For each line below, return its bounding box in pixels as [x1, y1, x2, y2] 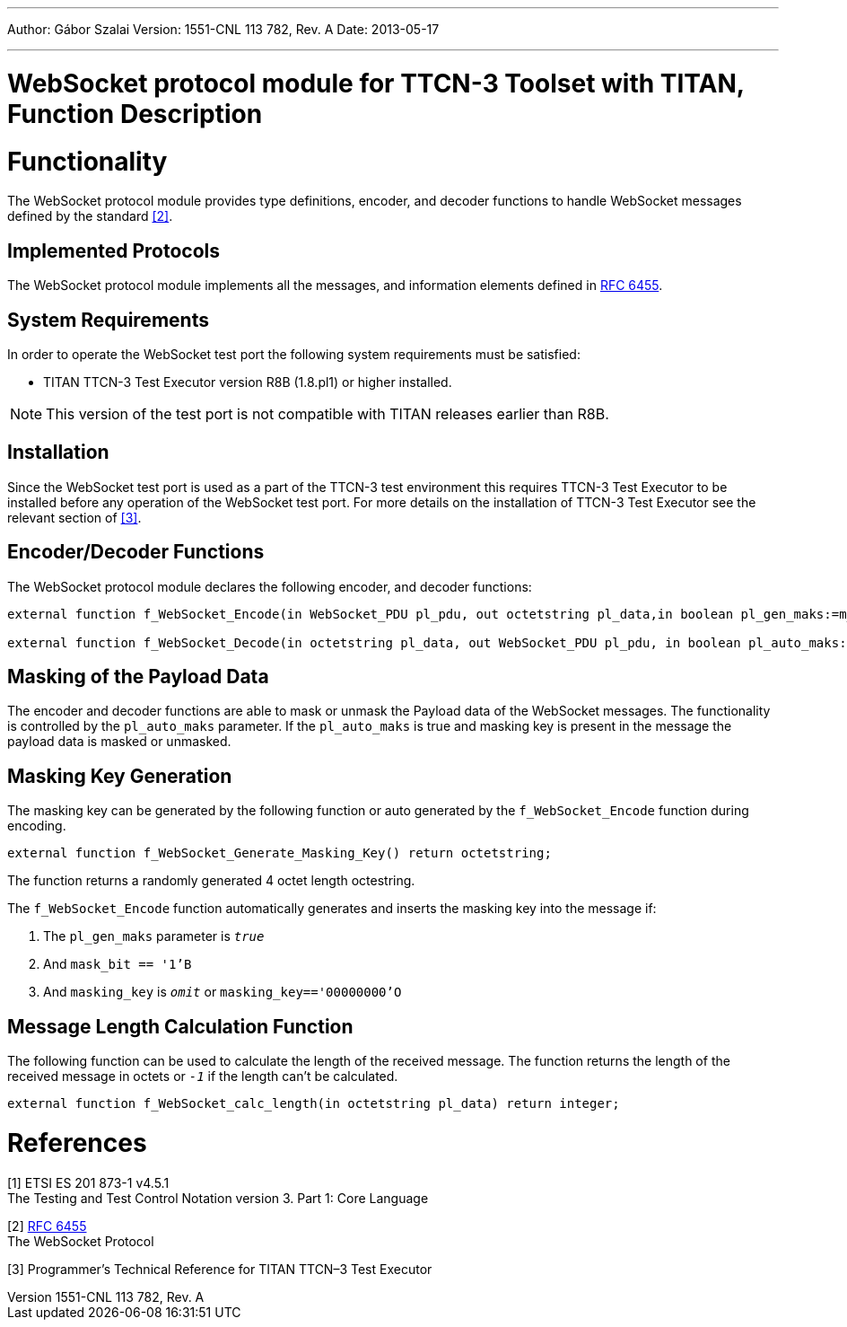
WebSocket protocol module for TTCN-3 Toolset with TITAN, [7, 67, 745, 99]
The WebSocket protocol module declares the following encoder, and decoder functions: [7, 578, 532, 594]
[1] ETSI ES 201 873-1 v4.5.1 [7, 1174, 170, 1191]
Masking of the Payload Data [7, 665, 269, 689]
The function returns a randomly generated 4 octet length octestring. [7, 873, 415, 889]
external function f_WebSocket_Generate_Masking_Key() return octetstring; [7, 846, 552, 861]
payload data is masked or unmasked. [7, 734, 231, 750]
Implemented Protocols [7, 239, 221, 262]
